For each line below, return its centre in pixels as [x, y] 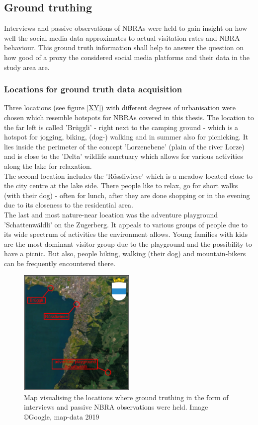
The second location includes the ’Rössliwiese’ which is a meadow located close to [128, 176]
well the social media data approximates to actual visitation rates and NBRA [122, 37]
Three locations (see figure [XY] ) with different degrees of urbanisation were [120, 107]
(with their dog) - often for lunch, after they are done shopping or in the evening [127, 195]
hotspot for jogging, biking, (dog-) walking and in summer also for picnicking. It [126, 137]
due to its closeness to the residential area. [69, 205]
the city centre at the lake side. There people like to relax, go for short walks [121, 185]
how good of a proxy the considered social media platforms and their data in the [127, 57]
